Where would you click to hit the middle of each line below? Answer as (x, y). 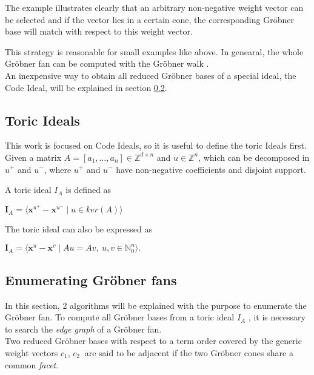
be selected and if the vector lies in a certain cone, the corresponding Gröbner (149, 19)
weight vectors (32, 353)
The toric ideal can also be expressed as (79, 229)
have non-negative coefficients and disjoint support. (211, 169)
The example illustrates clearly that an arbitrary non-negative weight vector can (154, 7)
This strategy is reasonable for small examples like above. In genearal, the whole (154, 51)
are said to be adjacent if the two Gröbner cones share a (189, 353)
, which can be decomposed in (254, 157)
